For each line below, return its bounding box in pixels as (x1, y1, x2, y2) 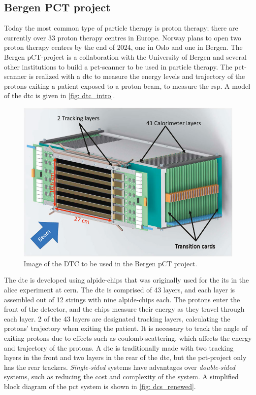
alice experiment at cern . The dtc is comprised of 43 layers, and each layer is (4, 284, 235, 294)
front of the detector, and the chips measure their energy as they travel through (4, 304, 245, 314)
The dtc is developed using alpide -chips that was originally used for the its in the (4, 275, 249, 285)
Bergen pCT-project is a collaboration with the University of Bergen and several (4, 51, 247, 62)
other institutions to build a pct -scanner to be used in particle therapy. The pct (4, 61, 245, 72)
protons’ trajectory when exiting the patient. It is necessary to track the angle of (4, 323, 248, 333)
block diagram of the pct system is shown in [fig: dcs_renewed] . (4, 381, 196, 391)
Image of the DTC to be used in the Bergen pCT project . (24, 258, 197, 268)
